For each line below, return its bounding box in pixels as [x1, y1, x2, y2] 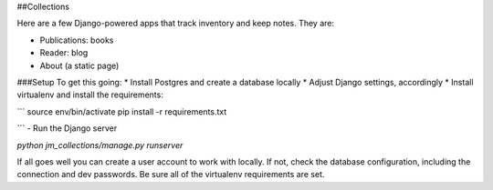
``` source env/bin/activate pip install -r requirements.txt [16, 105, 227, 117]
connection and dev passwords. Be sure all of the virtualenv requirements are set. [16, 169, 325, 180]
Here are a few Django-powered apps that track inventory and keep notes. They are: [16, 18, 335, 29]
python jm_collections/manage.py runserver [16, 139, 184, 150]
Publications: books [39, 35, 114, 45]
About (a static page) [39, 60, 120, 71]
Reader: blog [39, 47, 89, 58]
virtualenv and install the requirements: [16, 89, 163, 100]
